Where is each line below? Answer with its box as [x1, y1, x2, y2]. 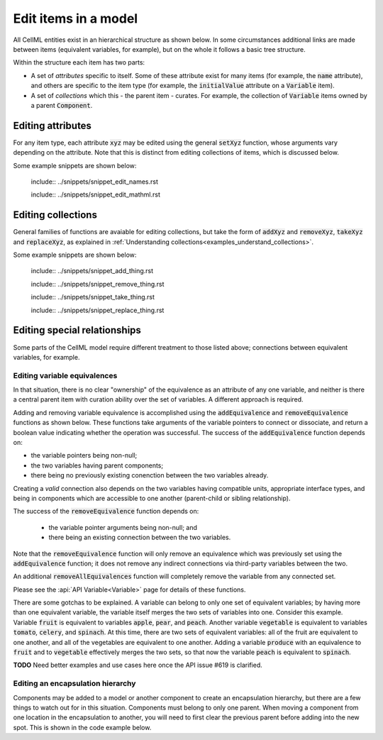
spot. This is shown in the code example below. [13, 723, 152, 731]
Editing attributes [13, 119, 92, 131]
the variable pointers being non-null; [30, 451, 138, 460]
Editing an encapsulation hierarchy [13, 678, 136, 688]
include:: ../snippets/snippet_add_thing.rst [30, 267, 154, 275]
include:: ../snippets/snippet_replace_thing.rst [30, 306, 165, 314]
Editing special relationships [13, 324, 142, 336]
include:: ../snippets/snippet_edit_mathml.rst [30, 190, 161, 199]
